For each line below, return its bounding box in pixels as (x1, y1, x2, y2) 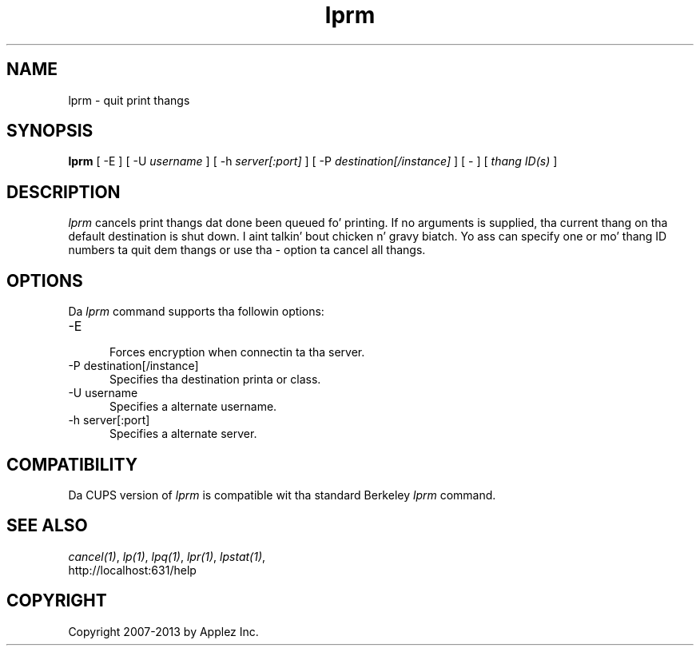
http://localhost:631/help (68, 563, 197, 577)
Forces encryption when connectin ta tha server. (109, 345, 365, 360)
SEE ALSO (6, 515, 88, 536)
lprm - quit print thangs (68, 93, 190, 107)
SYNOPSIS (6, 121, 93, 141)
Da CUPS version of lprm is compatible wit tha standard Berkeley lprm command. (68, 487, 496, 502)
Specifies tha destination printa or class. (109, 372, 321, 387)
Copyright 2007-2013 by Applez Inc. (68, 624, 259, 638)
